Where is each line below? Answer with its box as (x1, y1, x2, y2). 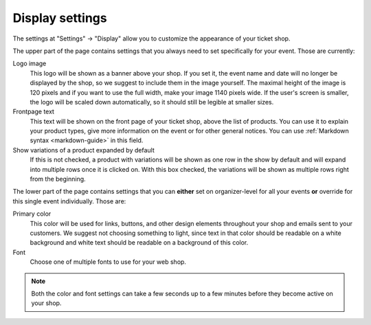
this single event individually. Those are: (12, 197, 126, 205)
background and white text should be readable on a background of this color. (30, 238, 249, 247)
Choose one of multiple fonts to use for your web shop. (30, 258, 187, 266)
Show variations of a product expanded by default (12, 146, 155, 154)
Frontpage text (12, 107, 55, 116)
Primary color (12, 210, 52, 218)
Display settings (12, 10, 107, 25)
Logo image (12, 59, 47, 68)
